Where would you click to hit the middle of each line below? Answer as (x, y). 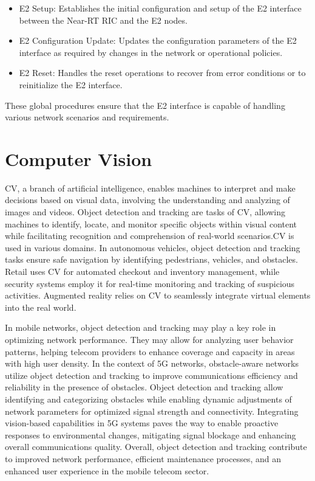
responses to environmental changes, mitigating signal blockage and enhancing (151, 434)
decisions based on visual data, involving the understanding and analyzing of (147, 200)
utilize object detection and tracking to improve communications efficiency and (151, 375)
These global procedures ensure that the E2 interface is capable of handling (145, 105)
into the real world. (41, 307)
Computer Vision (79, 158)
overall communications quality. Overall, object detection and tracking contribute (156, 447)
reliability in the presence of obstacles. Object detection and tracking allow (144, 387)
